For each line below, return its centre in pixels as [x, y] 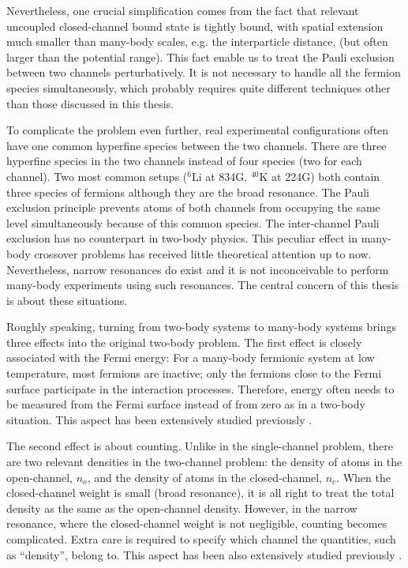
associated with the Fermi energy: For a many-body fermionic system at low [191, 357]
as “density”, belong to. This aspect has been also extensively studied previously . [204, 554]
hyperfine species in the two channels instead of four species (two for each [184, 161]
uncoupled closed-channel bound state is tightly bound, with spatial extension [195, 26]
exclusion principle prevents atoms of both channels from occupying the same [193, 207]
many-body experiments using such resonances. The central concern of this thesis [203, 285]
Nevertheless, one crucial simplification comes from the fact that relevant [183, 10]
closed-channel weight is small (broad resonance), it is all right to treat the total [200, 493]
